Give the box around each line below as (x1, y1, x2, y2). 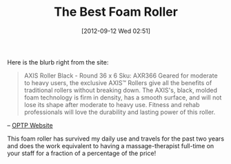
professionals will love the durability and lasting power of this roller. (23, 108, 216, 116)
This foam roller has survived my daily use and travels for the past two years (7, 134, 225, 143)
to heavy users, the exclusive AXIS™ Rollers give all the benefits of (23, 78, 212, 86)
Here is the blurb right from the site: (7, 58, 109, 66)
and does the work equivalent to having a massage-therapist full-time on (7, 141, 214, 150)
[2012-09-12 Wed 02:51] (81, 27, 150, 35)
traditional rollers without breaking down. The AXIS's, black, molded (23, 86, 217, 94)
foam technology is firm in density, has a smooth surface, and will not (23, 93, 222, 102)
